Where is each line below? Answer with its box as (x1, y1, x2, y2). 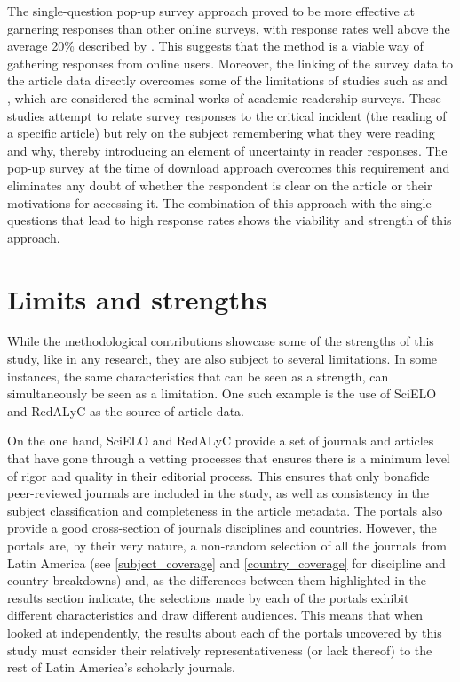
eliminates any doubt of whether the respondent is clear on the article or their (7, 175, 432, 194)
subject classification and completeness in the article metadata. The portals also (7, 501, 443, 519)
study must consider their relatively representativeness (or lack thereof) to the (7, 640, 432, 659)
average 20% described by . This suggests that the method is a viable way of (7, 36, 424, 55)
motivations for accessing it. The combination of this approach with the (7, 193, 397, 212)
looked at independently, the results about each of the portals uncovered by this (7, 622, 442, 641)
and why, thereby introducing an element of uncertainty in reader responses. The (7, 140, 448, 159)
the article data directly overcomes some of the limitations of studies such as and (7, 71, 448, 90)
